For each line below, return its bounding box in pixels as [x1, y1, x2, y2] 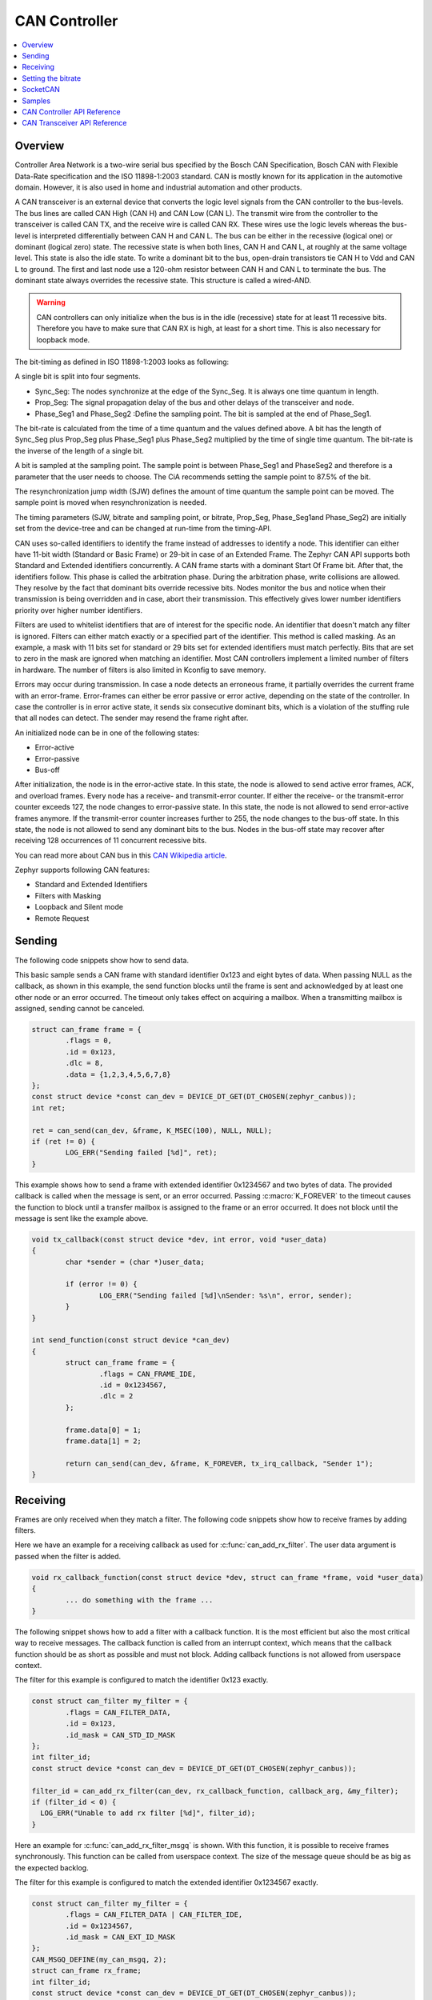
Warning [36, 298, 66, 307]
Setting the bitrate [22, 73, 82, 83]
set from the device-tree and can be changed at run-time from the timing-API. [14, 524, 272, 534]
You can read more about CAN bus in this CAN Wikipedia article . [14, 850, 227, 860]
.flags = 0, [65, 1036, 112, 1046]
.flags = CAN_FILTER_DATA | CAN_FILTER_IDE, [65, 1910, 243, 1919]
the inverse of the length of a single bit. [14, 446, 144, 455]
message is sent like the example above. [14, 1213, 149, 1223]
